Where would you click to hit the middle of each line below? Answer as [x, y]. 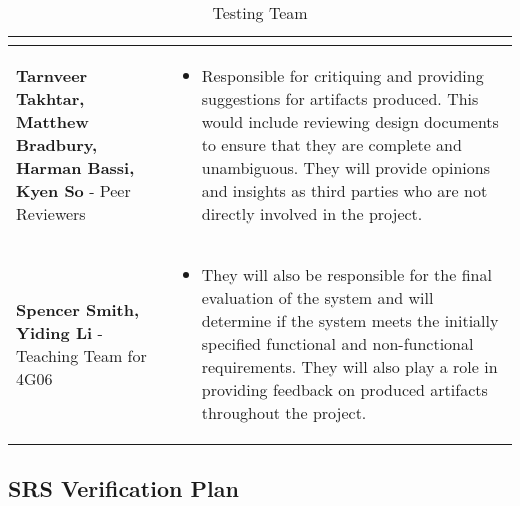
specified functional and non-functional [337, 343]
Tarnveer [52, 75]
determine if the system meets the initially [350, 320]
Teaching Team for [81, 355]
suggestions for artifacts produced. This [340, 98]
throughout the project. [284, 412]
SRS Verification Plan [123, 488]
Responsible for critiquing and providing [342, 75]
